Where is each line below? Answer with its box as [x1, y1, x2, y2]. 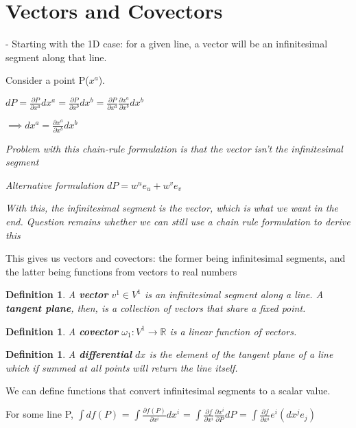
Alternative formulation [5, 177, 104, 192]
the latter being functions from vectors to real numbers [5, 264, 237, 278]
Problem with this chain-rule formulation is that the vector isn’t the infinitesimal [5, 141, 343, 155]
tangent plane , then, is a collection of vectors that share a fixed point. [5, 300, 306, 315]
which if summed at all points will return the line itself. [5, 360, 238, 374]
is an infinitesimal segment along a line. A [144, 287, 324, 302]
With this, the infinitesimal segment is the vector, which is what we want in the [5, 201, 339, 215]
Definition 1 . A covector [5, 324, 119, 338]
